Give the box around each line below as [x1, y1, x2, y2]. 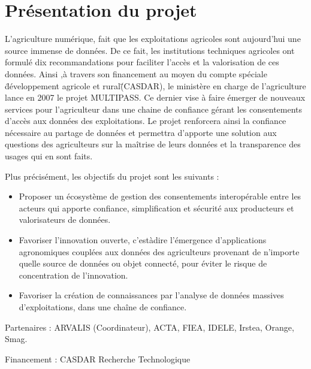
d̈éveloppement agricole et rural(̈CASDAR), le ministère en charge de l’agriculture [5, 79, 306, 92]
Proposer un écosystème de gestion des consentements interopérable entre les [19, 190, 301, 202]
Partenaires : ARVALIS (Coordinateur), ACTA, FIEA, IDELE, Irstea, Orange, [5, 320, 294, 333]
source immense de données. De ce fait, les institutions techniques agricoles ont [5, 44, 295, 56]
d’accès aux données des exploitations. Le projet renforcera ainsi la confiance [5, 114, 286, 127]
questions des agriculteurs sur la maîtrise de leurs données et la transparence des [5, 138, 301, 150]
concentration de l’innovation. [19, 268, 128, 281]
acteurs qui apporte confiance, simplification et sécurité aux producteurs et [19, 201, 294, 214]
